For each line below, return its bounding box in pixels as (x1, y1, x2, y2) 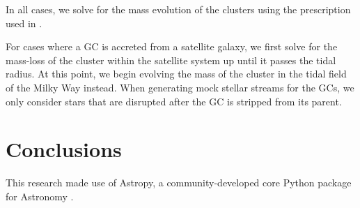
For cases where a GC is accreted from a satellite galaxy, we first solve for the (6, 39, 338, 54)
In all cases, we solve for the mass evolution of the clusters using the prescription (6, 2, 351, 16)
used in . (6, 15, 42, 30)
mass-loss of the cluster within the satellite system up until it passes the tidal (6, 52, 336, 67)
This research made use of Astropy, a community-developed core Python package (6, 175, 352, 190)
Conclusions (6, 135, 122, 163)
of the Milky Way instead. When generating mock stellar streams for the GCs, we (6, 80, 354, 94)
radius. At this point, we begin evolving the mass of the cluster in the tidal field (6, 66, 347, 81)
